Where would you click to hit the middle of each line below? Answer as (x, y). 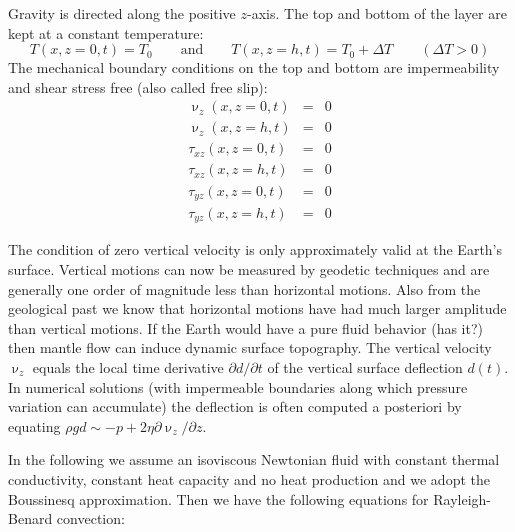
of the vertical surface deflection (365, 367)
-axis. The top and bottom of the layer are (377, 13)
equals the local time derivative (128, 367)
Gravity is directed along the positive (122, 13)
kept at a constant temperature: (106, 32)
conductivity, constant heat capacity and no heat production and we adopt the (249, 479)
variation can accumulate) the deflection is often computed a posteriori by (235, 406)
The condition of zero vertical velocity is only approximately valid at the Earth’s (255, 249)
